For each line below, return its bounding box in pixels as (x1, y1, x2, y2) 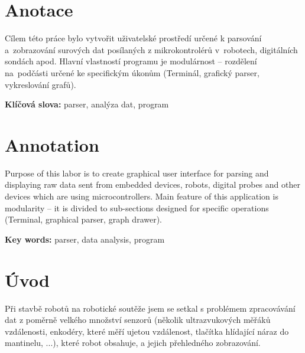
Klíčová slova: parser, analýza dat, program (5, 98, 169, 110)
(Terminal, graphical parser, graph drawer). (5, 213, 162, 225)
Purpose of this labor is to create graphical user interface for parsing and (5, 166, 269, 179)
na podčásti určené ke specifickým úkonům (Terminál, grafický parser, (5, 66, 259, 79)
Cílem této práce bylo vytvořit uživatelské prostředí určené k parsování (5, 32, 262, 44)
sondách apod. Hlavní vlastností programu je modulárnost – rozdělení (5, 55, 257, 67)
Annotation (5, 132, 99, 156)
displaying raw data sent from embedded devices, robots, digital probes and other (5, 178, 300, 191)
